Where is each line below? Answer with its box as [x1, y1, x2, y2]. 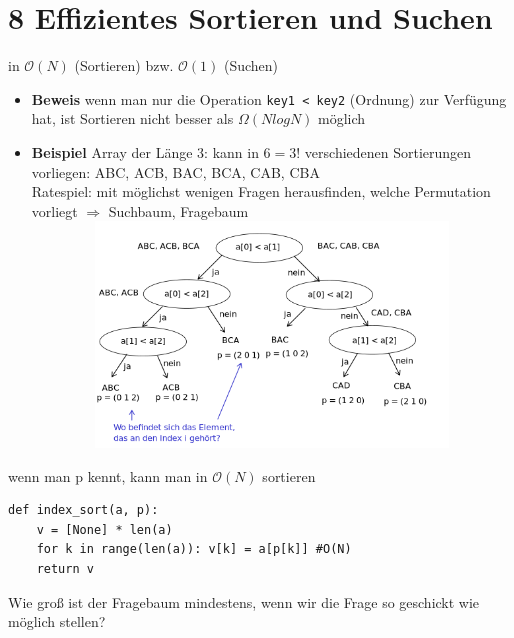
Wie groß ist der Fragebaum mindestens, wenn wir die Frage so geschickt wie [8, 591, 480, 612]
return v [36, 562, 94, 577]
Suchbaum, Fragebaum [108, 200, 249, 221]
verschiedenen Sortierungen [304, 141, 472, 162]
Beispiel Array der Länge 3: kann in [31, 141, 259, 162]
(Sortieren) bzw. [74, 55, 174, 76]
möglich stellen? [8, 611, 106, 632]
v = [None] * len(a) [36, 522, 173, 537]
